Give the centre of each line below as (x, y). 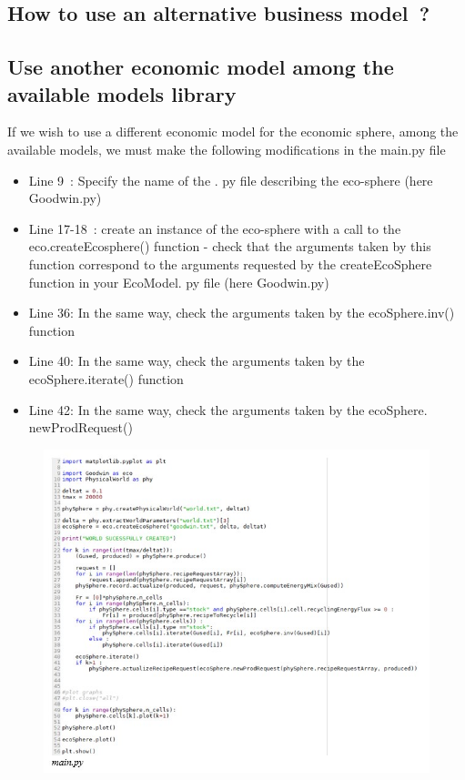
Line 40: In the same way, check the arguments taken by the (197, 361)
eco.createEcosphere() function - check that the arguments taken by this (230, 246)
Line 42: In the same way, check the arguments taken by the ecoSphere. (228, 409)
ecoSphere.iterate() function (106, 378)
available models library (122, 93)
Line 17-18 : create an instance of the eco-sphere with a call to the (215, 228)
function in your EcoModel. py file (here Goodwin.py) (179, 282)
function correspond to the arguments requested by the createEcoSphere (230, 263)
